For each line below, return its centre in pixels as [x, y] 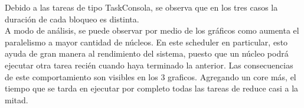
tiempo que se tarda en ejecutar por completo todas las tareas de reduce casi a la [152, 88]
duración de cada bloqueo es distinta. [72, 19]
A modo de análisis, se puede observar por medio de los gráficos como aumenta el [152, 30]
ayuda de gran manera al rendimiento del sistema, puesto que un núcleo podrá [147, 53]
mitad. [17, 99]
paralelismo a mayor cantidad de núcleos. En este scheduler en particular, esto [146, 42]
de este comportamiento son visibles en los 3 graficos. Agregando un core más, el [151, 76]
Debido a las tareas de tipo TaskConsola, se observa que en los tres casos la [141, 7]
